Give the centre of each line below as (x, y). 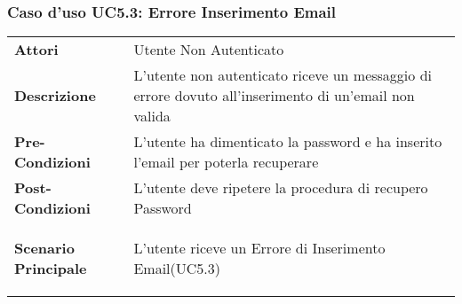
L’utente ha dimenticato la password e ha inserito (288, 142)
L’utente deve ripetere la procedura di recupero (281, 188)
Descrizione (55, 96)
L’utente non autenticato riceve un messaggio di (283, 75)
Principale (51, 269)
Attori (36, 50)
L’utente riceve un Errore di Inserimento (259, 248)
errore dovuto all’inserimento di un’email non (274, 96)
